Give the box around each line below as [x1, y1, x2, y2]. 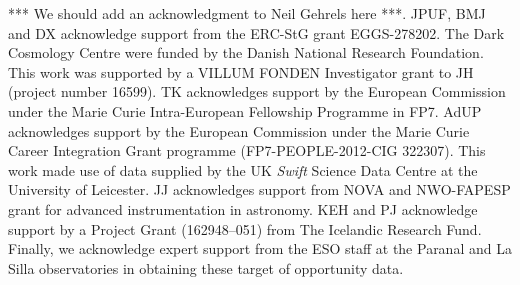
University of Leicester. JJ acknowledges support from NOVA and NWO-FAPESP [8, 179, 511, 200]
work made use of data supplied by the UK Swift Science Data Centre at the [8, 159, 478, 180]
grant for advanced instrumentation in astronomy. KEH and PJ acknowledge [8, 198, 478, 219]
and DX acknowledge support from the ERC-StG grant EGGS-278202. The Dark [8, 22, 505, 43]
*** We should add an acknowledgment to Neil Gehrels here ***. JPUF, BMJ [8, 3, 486, 23]
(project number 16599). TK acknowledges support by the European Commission [8, 81, 506, 102]
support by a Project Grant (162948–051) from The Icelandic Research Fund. [8, 218, 482, 239]
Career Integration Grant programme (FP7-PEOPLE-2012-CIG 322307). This [8, 140, 486, 161]
